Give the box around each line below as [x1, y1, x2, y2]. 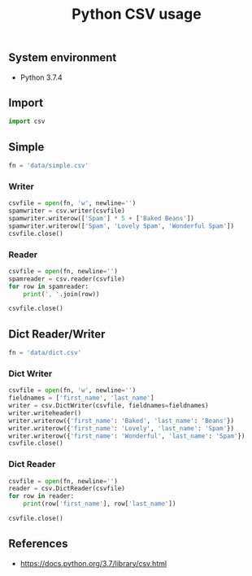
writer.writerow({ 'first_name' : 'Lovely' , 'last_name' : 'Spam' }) [8, 424, 234, 432]
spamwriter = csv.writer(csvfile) [8, 207, 126, 216]
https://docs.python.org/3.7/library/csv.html [20, 558, 167, 568]
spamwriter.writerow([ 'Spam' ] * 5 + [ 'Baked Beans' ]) [8, 215, 195, 223]
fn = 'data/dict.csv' [8, 349, 82, 357]
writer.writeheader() [8, 408, 82, 417]
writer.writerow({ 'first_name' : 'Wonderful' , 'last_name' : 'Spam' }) [8, 432, 245, 440]
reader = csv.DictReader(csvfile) [8, 485, 126, 493]
